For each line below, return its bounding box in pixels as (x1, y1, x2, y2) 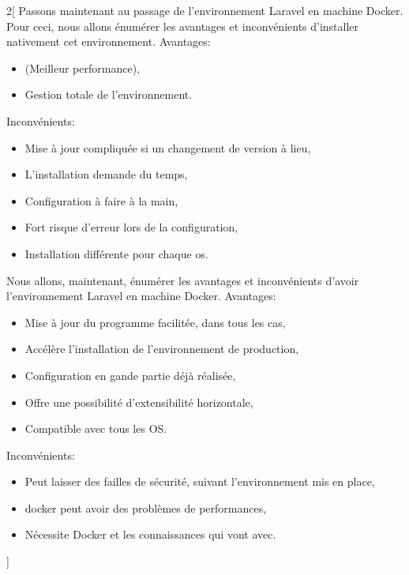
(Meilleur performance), (24, 59, 140, 76)
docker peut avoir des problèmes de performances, (24, 499, 267, 516)
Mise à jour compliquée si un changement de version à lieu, (24, 139, 311, 156)
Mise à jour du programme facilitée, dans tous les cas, (24, 314, 286, 330)
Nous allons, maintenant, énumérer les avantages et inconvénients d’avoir (6, 272, 359, 288)
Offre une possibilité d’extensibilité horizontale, (24, 393, 253, 410)
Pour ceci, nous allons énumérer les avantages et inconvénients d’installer (6, 17, 359, 34)
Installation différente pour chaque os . (24, 245, 208, 261)
